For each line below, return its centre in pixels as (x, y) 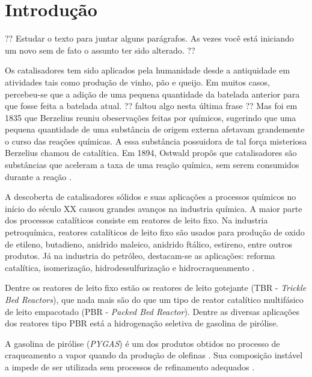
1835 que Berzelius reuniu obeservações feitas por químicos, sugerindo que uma (151, 117)
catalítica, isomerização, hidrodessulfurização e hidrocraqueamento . (130, 267)
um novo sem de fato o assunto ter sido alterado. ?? (100, 50)
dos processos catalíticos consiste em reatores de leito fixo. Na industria (136, 220)
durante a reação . (38, 176)
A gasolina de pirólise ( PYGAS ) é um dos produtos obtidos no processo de (142, 343)
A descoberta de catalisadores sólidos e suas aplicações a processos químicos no (151, 197)
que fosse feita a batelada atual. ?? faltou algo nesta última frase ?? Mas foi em (151, 106)
